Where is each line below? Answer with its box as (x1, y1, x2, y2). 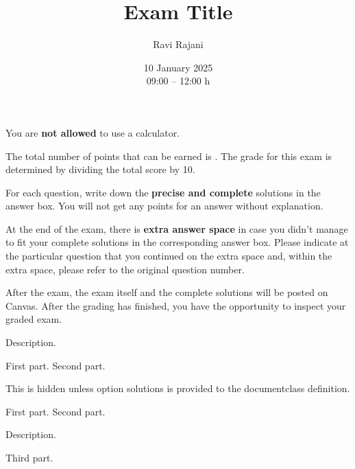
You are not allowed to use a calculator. (5, 125, 180, 139)
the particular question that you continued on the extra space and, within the (5, 249, 332, 263)
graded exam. (5, 312, 62, 326)
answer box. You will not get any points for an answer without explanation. (5, 198, 323, 213)
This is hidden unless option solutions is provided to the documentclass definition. (5, 381, 350, 396)
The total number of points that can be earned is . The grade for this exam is (5, 148, 332, 163)
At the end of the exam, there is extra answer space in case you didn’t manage (5, 221, 348, 236)
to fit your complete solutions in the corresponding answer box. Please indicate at (5, 235, 349, 249)
